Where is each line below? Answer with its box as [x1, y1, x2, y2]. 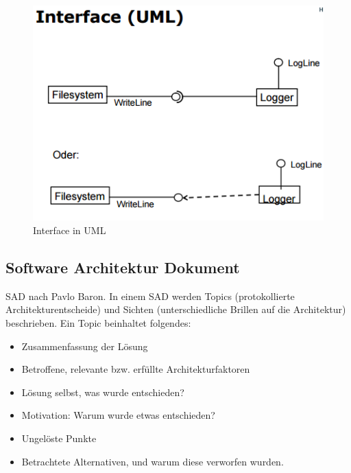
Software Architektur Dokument [5, 257, 240, 277]
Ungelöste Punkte [21, 430, 97, 445]
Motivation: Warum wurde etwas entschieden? [21, 408, 215, 422]
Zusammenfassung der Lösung [21, 338, 148, 353]
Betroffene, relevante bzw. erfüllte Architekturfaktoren [21, 362, 250, 376]
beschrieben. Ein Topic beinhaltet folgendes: [5, 316, 191, 330]
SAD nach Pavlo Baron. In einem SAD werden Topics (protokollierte [5, 288, 295, 303]
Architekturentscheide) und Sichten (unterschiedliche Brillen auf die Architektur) [5, 302, 346, 316]
